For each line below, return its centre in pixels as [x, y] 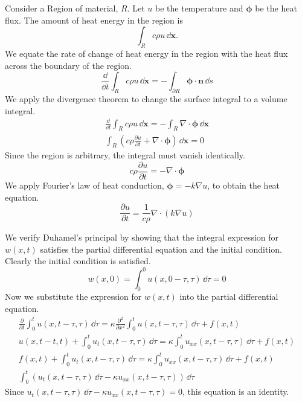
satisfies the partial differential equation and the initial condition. [161, 249]
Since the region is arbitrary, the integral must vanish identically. [125, 155]
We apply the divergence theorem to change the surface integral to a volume [146, 98]
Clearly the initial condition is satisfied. [78, 261]
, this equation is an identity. [236, 391]
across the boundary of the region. [68, 65]
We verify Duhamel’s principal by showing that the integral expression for [142, 237]
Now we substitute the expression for [73, 297]
